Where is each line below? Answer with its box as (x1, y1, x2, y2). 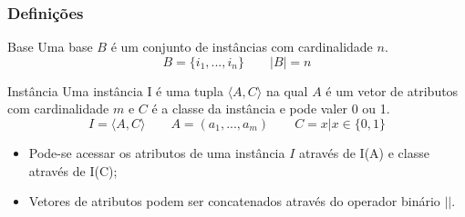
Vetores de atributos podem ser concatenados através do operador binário (28, 192, 440, 211)
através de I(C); (28, 161, 118, 180)
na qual (265, 81, 308, 100)
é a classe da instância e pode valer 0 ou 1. (151, 99, 390, 118)
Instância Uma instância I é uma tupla (7, 81, 223, 100)
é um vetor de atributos (325, 81, 459, 100)
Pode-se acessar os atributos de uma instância (28, 143, 285, 162)
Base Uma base (7, 37, 93, 56)
